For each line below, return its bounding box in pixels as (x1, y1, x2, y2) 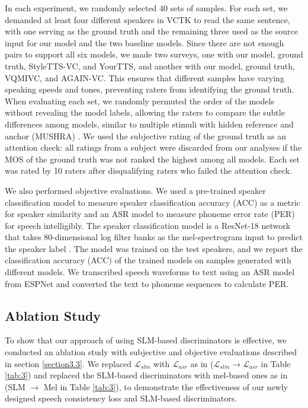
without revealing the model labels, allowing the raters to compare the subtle (5, 106, 285, 119)
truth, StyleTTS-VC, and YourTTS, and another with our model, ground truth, (5, 59, 295, 72)
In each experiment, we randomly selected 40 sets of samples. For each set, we (5, 2, 288, 14)
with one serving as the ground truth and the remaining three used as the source (5, 25, 298, 37)
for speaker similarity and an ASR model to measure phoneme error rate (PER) (5, 208, 295, 220)
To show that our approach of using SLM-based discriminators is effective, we (5, 334, 287, 346)
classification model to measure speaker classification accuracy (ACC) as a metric (5, 196, 300, 208)
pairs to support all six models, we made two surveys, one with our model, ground (5, 48, 303, 60)
